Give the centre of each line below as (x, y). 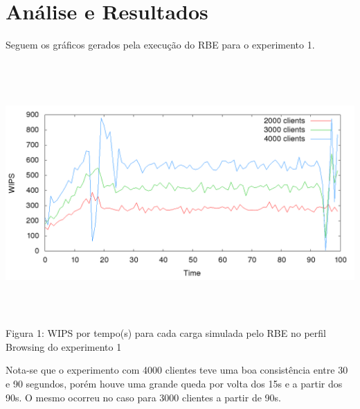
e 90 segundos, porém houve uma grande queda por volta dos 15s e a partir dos (174, 384)
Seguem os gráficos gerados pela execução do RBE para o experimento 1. (160, 45)
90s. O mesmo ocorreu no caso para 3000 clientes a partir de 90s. (143, 397)
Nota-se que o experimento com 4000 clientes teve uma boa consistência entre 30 (177, 370)
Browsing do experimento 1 (64, 346)
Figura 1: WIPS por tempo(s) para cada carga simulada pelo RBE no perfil (166, 333)
